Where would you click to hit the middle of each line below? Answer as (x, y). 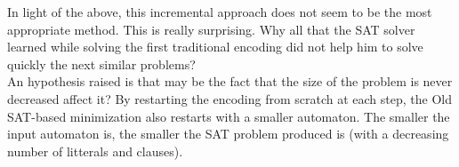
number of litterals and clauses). (95, 151)
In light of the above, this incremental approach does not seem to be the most (220, 12)
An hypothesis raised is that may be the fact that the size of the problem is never (230, 81)
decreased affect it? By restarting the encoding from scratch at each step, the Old (229, 98)
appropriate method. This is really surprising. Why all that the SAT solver (211, 29)
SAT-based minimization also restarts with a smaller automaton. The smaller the (229, 116)
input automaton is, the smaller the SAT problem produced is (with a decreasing (228, 134)
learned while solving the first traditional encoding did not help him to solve (215, 47)
